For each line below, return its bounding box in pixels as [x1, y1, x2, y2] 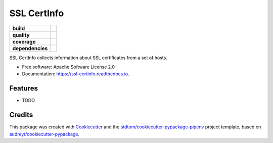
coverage [12, 38, 36, 45]
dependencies [12, 44, 48, 52]
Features [9, 84, 38, 93]
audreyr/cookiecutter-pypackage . [9, 131, 80, 137]
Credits [9, 111, 33, 119]
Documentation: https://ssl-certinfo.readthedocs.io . [22, 71, 130, 77]
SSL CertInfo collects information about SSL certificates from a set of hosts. [9, 55, 168, 61]
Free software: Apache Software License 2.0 [22, 64, 115, 70]
